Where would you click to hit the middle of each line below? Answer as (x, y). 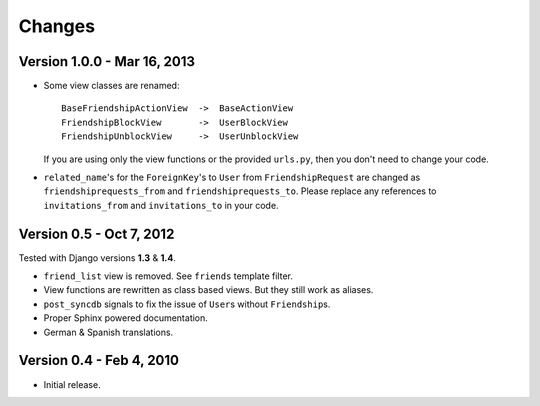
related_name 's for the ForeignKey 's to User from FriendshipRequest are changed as (232, 177)
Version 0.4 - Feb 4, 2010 (99, 360)
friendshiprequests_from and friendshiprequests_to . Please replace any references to (240, 191)
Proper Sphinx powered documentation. (126, 318)
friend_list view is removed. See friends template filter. (168, 276)
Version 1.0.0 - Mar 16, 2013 (106, 61)
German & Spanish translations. (108, 332)
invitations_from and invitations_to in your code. (161, 205)
